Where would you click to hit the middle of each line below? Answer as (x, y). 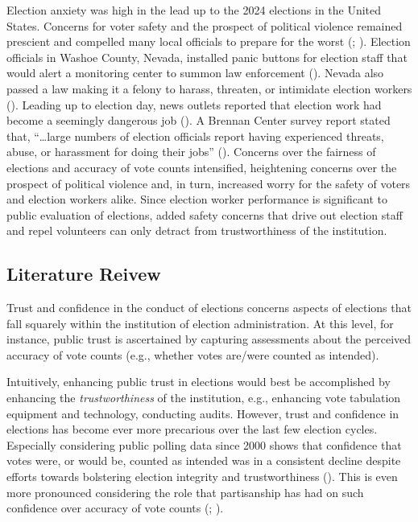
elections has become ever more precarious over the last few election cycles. (192, 429)
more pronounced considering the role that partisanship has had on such (185, 492)
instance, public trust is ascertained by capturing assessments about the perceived (209, 339)
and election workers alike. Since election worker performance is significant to (197, 199)
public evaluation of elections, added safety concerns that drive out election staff (205, 214)
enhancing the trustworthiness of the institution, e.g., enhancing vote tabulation (204, 398)
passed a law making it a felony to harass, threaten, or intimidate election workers (209, 88)
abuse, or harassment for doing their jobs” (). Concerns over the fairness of (191, 152)
